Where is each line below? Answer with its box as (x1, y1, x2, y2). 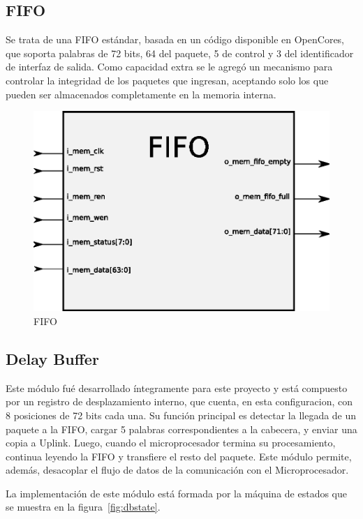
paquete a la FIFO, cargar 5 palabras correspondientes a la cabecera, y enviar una (6, 421, 357, 436)
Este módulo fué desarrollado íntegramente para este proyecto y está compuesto (6, 380, 348, 395)
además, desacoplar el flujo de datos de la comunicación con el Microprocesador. (6, 462, 349, 477)
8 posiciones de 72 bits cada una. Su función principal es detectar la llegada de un (6, 407, 357, 422)
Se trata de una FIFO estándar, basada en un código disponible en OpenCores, (6, 32, 345, 47)
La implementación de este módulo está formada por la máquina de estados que (6, 486, 347, 500)
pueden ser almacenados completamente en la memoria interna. (6, 86, 276, 101)
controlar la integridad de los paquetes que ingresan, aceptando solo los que (6, 73, 329, 87)
